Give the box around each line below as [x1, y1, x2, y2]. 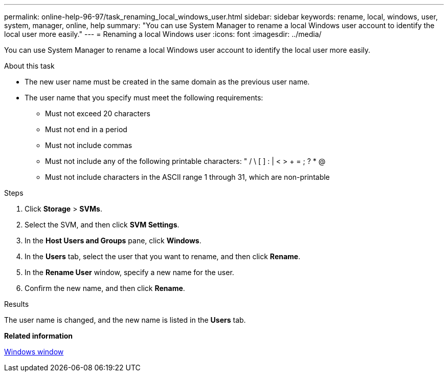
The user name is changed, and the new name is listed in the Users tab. [4, 316, 246, 324]
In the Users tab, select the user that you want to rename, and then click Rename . [25, 252, 301, 261]
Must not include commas [45, 141, 132, 150]
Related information [4, 331, 73, 340]
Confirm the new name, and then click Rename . [25, 284, 185, 293]
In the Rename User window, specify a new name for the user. [25, 268, 234, 277]
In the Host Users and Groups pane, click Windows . [25, 236, 201, 245]
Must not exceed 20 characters [45, 109, 150, 118]
